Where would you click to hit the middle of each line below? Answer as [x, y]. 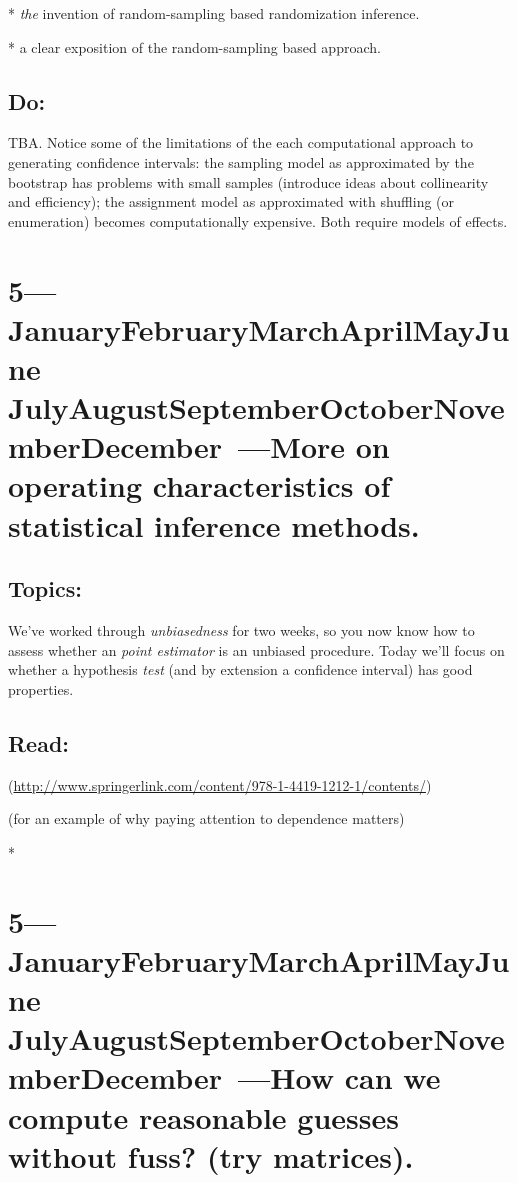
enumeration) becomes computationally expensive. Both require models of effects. [258, 220]
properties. [41, 688]
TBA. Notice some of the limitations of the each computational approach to [241, 142]
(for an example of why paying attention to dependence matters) [206, 818]
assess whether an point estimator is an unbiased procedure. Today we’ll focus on [256, 649]
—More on [314, 446]
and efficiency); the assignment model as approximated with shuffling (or [231, 201]
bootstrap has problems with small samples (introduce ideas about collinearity [248, 181]
